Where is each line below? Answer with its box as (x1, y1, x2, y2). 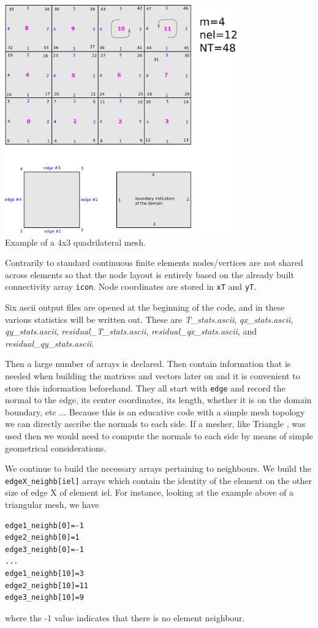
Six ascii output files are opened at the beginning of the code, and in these (5, 300, 285, 313)
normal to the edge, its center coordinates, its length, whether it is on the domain (5, 393, 312, 406)
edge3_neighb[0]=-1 (5, 545, 84, 554)
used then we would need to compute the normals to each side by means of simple (5, 429, 313, 442)
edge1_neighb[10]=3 (5, 569, 84, 578)
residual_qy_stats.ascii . (5, 336, 94, 349)
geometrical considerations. (5, 441, 107, 454)
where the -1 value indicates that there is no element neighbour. (5, 611, 245, 624)
